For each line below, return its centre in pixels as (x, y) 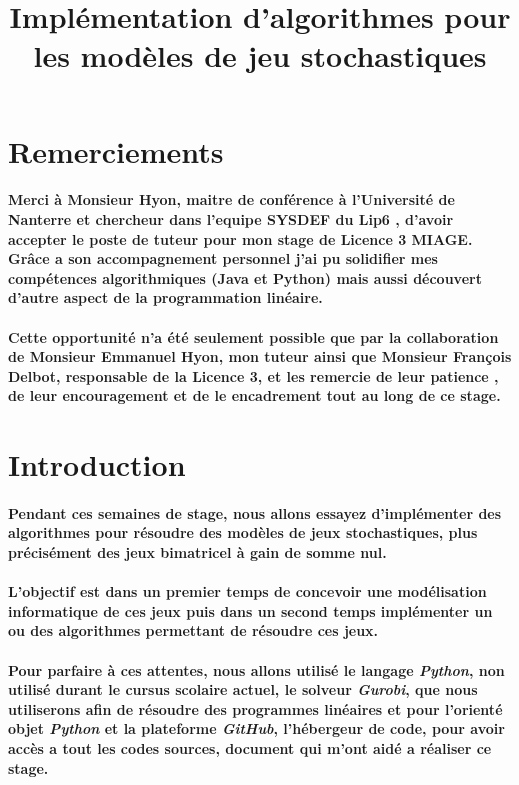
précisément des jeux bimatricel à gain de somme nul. (197, 552)
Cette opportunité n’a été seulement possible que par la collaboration (253, 336)
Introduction (97, 464)
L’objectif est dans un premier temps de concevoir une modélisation (247, 591)
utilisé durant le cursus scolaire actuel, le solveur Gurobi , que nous (243, 689)
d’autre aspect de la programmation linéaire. (165, 297)
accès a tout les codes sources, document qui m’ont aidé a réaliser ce (250, 747)
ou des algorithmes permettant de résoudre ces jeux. (193, 630)
